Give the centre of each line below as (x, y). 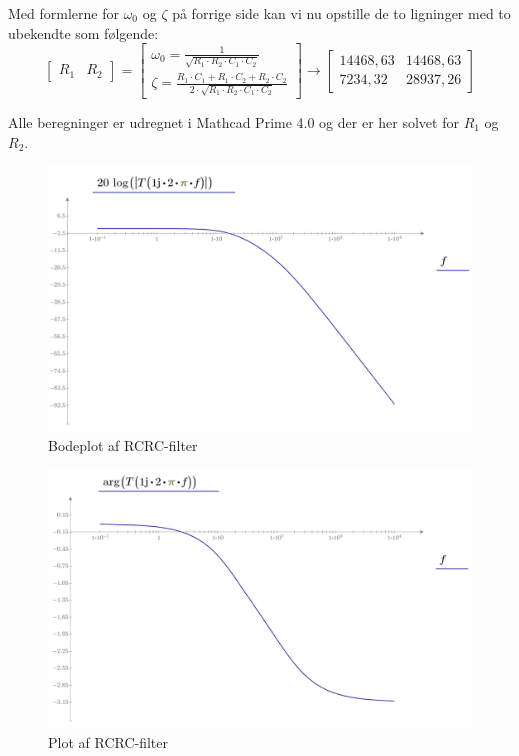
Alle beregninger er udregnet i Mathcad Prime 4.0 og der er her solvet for (233, 121)
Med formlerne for (63, 13)
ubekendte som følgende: (83, 32)
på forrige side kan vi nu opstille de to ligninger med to (341, 13)
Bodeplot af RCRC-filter (123, 444)
